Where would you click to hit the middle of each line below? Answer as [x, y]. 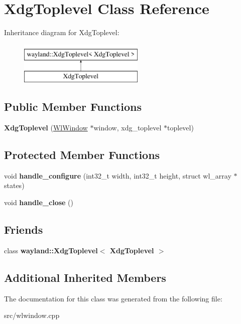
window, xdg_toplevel [128, 128]
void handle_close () [39, 202]
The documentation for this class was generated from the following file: [113, 298]
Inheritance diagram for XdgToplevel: [62, 32]
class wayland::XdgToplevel [51, 250]
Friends [24, 229]
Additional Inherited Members [85, 277]
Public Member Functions [73, 107]
